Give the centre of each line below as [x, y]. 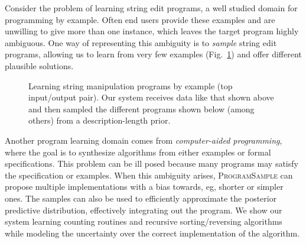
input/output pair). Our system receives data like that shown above [151, 97]
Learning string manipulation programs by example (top [131, 85]
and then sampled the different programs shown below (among [141, 108]
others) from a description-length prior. [100, 120]
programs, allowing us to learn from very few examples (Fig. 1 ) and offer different [153, 54]
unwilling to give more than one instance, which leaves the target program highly [152, 31]
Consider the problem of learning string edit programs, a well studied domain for [151, 8]
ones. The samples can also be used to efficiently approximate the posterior [141, 198]
